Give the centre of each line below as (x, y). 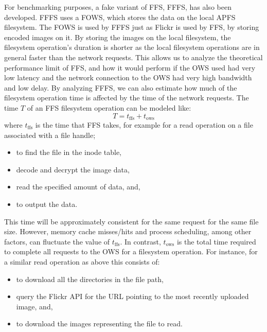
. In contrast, (140, 241)
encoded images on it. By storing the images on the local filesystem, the (118, 37)
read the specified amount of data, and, (78, 187)
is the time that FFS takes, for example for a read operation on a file (144, 124)
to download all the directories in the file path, (90, 279)
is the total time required (216, 241)
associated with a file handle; (50, 135)
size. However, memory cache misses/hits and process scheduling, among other (128, 231)
